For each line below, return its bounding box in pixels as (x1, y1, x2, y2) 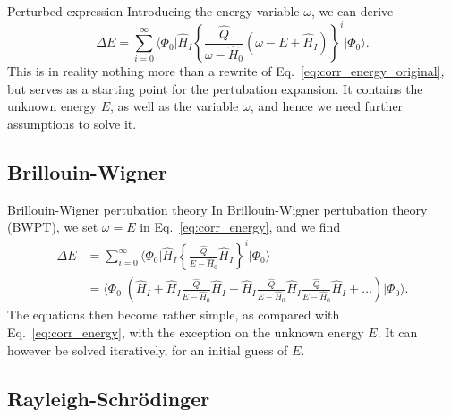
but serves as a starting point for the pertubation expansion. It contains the (7, 79, 423, 98)
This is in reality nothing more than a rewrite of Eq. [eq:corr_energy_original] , (7, 62, 445, 81)
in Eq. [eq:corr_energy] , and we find (140, 217, 341, 236)
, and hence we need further (250, 97, 404, 115)
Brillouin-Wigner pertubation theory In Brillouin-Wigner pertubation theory (7, 200, 428, 218)
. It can (377, 323, 418, 342)
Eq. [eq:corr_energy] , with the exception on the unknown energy (7, 323, 364, 342)
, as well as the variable (110, 97, 239, 115)
